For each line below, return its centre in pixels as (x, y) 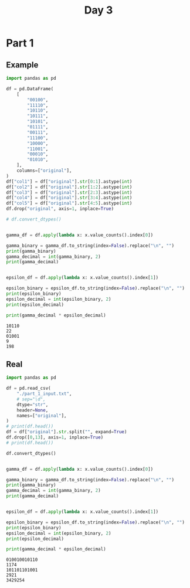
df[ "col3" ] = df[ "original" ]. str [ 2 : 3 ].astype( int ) (69, 192)
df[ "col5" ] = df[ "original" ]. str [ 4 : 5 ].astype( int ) (69, 203)
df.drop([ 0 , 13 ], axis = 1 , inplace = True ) (55, 437)
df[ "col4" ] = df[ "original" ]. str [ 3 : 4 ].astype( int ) (69, 198)
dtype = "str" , (33, 405)
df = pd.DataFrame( (30, 89)
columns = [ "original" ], (44, 171)
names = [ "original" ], (42, 416)
